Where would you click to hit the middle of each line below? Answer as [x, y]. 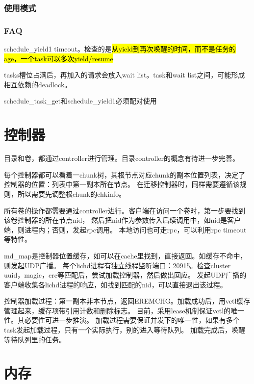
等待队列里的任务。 [35, 339]
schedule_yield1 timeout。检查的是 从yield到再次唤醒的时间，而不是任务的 [120, 49]
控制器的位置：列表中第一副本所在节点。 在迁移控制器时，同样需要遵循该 [122, 184]
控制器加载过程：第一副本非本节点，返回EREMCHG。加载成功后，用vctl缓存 [127, 301]
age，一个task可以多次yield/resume [59, 58]
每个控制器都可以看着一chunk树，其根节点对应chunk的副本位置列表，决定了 [125, 174]
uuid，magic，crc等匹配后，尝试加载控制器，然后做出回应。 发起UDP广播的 [125, 275]
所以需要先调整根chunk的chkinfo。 [72, 193]
